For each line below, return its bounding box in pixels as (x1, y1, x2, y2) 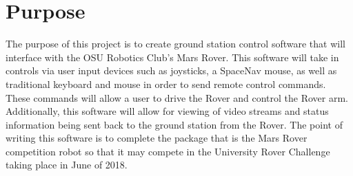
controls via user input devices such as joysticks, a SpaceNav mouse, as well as (6, 63, 337, 78)
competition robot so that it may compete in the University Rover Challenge (6, 144, 330, 158)
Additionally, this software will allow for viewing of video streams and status (6, 104, 329, 118)
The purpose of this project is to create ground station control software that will (6, 36, 345, 51)
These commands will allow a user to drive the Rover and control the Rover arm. (6, 90, 349, 104)
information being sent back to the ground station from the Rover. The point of (6, 117, 343, 131)
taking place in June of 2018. (6, 157, 128, 172)
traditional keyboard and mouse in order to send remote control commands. (6, 76, 326, 91)
